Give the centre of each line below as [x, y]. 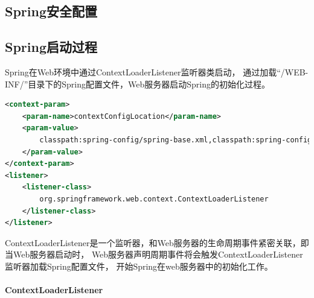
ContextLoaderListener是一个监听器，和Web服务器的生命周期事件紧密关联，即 [157, 242]
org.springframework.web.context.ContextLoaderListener [154, 199]
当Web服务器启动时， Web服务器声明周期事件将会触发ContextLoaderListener [154, 254]
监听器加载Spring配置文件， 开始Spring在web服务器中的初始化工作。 [139, 266]
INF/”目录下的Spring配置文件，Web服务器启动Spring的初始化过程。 [137, 84]
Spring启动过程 [51, 47]
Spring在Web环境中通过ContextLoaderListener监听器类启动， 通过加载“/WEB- [157, 71]
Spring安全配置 [51, 11]
